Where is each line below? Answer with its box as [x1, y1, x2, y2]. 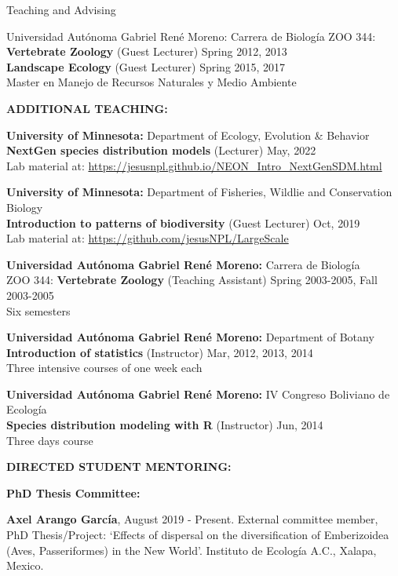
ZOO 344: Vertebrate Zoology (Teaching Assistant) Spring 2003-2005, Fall [6, 272, 378, 288]
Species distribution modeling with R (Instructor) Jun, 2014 [6, 417, 323, 433]
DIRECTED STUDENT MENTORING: [6, 458, 232, 475]
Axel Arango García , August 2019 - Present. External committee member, [6, 511, 378, 527]
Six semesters [6, 302, 71, 319]
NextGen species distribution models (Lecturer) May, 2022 [6, 142, 316, 159]
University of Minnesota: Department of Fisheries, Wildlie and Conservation [6, 184, 393, 200]
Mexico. [6, 557, 44, 574]
